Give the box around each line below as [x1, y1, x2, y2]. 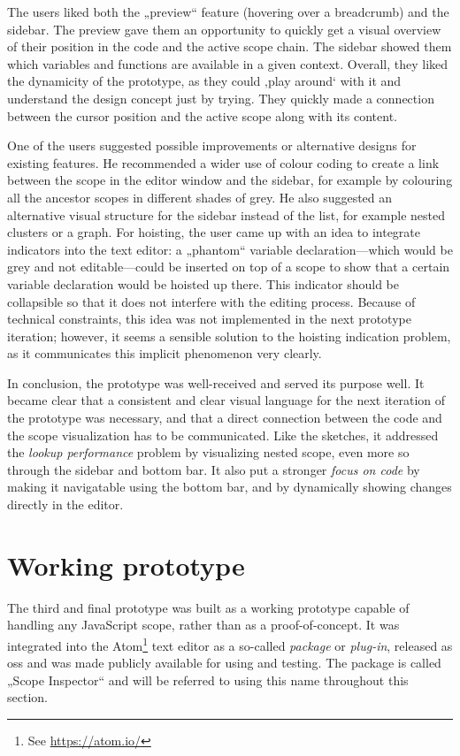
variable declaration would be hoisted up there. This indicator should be [7, 274, 399, 293]
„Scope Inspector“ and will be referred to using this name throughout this [7, 670, 409, 689]
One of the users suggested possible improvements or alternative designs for [7, 136, 417, 155]
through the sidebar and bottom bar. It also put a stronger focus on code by [7, 460, 420, 478]
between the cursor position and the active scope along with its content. [7, 106, 397, 125]
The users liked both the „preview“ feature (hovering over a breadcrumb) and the [7, 3, 449, 20]
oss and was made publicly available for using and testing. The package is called [7, 653, 441, 672]
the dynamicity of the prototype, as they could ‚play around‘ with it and [7, 72, 402, 90]
